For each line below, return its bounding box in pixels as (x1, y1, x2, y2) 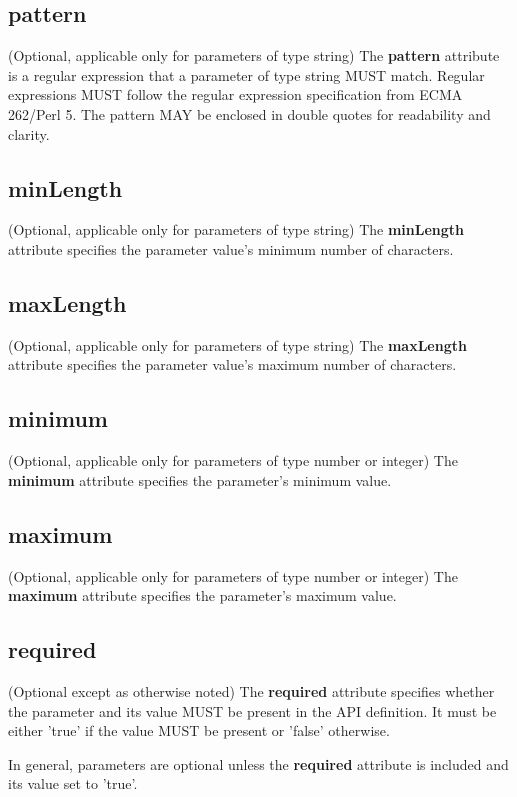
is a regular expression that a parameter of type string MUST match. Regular (8, 64, 485, 85)
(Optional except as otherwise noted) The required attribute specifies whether (8, 680, 495, 701)
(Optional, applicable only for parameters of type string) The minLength (8, 219, 464, 240)
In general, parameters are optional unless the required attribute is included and (8, 753, 509, 774)
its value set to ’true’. (8, 773, 138, 794)
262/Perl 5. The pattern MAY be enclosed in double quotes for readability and (8, 103, 491, 124)
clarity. (8, 123, 50, 144)
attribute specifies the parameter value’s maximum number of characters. (8, 354, 457, 375)
